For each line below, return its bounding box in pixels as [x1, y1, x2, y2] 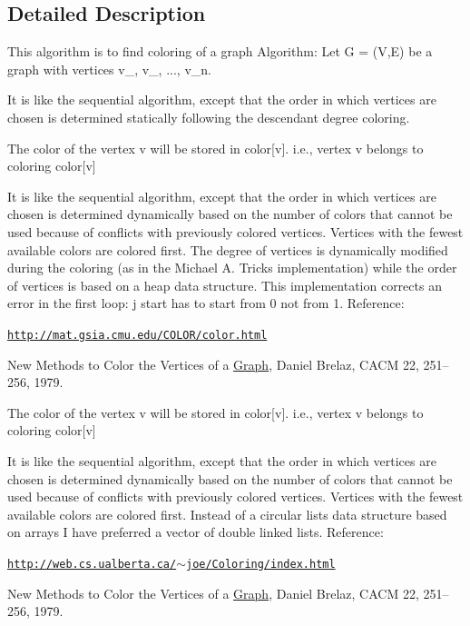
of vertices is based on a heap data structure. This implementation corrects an [7, 275, 442, 294]
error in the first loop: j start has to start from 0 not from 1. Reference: [7, 293, 405, 313]
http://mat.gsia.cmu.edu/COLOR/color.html [7, 328, 268, 342]
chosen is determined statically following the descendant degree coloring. [7, 107, 410, 126]
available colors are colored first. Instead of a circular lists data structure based [7, 504, 447, 523]
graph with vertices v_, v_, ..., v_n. [7, 59, 211, 78]
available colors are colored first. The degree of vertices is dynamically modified [7, 240, 448, 259]
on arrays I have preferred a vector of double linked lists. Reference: [7, 522, 384, 542]
